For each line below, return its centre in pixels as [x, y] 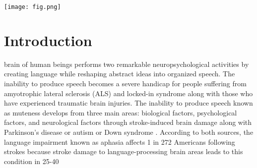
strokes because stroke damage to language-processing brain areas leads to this [124, 151]
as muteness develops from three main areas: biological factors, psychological [121, 112]
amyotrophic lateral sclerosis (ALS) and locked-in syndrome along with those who [128, 93]
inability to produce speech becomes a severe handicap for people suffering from [125, 83]
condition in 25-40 [32, 161]
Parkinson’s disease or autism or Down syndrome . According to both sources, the [129, 132]
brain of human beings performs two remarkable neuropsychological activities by [127, 64]
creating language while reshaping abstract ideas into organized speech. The [120, 74]
